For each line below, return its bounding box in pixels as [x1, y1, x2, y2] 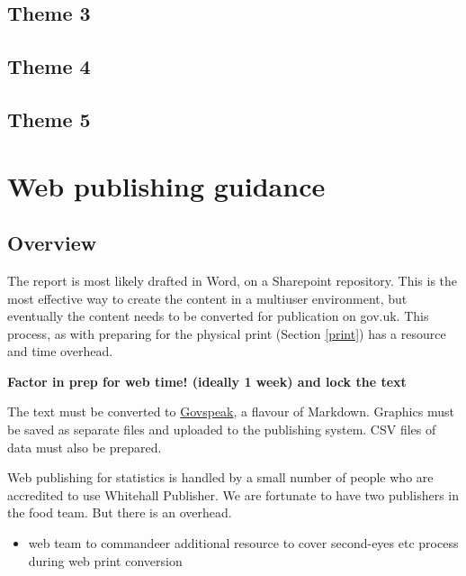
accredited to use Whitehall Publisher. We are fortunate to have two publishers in [7, 485, 459, 504]
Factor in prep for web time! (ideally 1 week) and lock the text [7, 371, 407, 390]
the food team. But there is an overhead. [7, 503, 232, 522]
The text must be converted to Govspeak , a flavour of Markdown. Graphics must [7, 402, 454, 421]
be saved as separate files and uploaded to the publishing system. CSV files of [7, 420, 436, 439]
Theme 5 [7, 105, 91, 133]
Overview [7, 229, 97, 257]
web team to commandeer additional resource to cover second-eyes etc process [28, 534, 459, 553]
